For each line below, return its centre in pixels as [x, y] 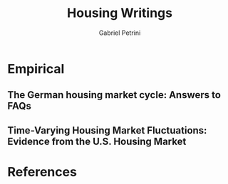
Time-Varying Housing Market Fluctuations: [107, 130]
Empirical [36, 69]
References [42, 172]
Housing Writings [120, 13]
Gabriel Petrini [120, 33]
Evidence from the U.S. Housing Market [97, 141]
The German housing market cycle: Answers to [114, 95]
